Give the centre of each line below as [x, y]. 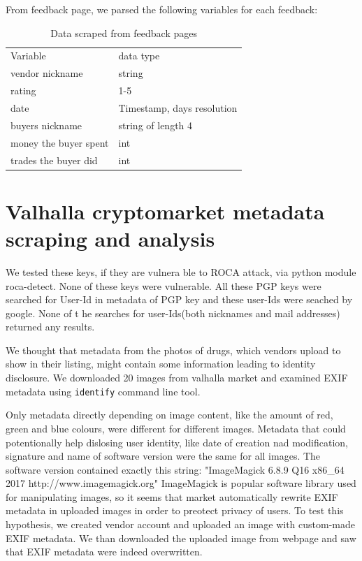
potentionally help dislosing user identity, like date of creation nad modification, [177, 442]
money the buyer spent [60, 142]
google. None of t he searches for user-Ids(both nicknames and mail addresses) [173, 313]
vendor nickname [47, 73]
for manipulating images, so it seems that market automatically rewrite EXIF [172, 496]
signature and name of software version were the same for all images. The [163, 456]
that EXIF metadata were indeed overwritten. [104, 552]
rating [23, 90]
